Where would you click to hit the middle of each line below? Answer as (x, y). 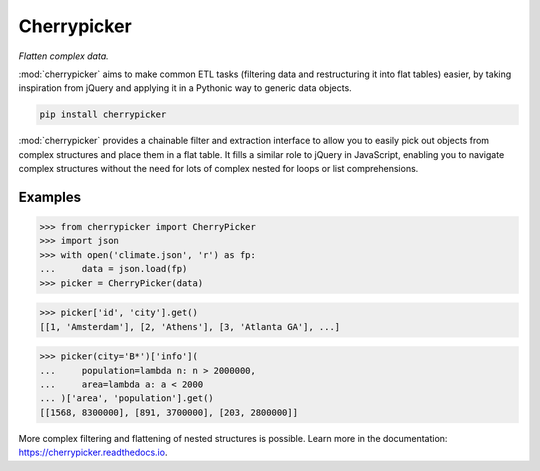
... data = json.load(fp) (113, 269)
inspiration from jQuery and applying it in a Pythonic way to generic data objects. (185, 88)
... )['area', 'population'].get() (126, 398)
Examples (50, 196)
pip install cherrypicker (103, 114)
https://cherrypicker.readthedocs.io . (93, 452)
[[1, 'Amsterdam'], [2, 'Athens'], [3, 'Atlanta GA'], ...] (190, 326)
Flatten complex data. (63, 56)
